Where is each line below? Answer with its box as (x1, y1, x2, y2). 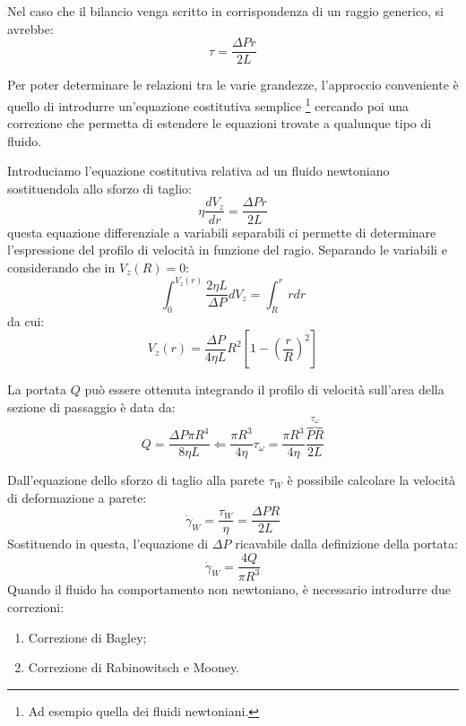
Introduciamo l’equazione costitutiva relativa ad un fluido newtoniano (7, 161, 390, 180)
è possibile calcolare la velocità (287, 471, 456, 489)
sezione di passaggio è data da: (7, 397, 176, 416)
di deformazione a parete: (7, 488, 147, 506)
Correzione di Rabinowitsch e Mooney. (28, 658, 240, 677)
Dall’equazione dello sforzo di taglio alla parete (7, 471, 264, 489)
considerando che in (7, 257, 116, 276)
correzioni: (7, 598, 65, 617)
